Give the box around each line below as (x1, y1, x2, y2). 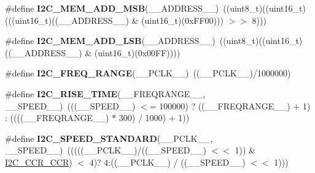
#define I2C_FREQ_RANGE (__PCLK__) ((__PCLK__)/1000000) (5, 67, 291, 79)
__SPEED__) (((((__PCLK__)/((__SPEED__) (5, 144, 206, 156)
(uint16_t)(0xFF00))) (141, 13, 224, 26)
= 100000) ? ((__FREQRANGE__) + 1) (149, 99, 311, 112)
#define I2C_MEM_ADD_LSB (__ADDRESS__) (5, 34, 216, 47)
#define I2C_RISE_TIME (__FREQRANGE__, (5, 87, 206, 100)
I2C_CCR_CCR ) (5, 155, 72, 168)
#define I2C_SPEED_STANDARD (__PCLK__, (5, 131, 213, 144)
